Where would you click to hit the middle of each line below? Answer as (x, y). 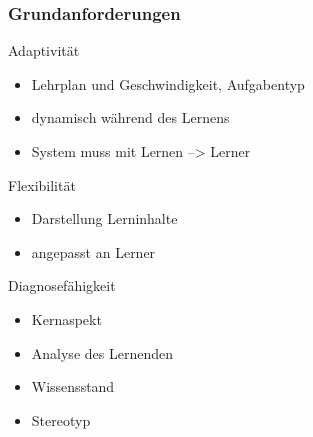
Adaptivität (44, 50)
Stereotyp (61, 419)
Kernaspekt (66, 318)
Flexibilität (42, 184)
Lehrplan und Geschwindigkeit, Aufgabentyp (168, 83)
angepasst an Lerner (93, 251)
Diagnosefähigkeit (62, 285)
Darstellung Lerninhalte (104, 218)
